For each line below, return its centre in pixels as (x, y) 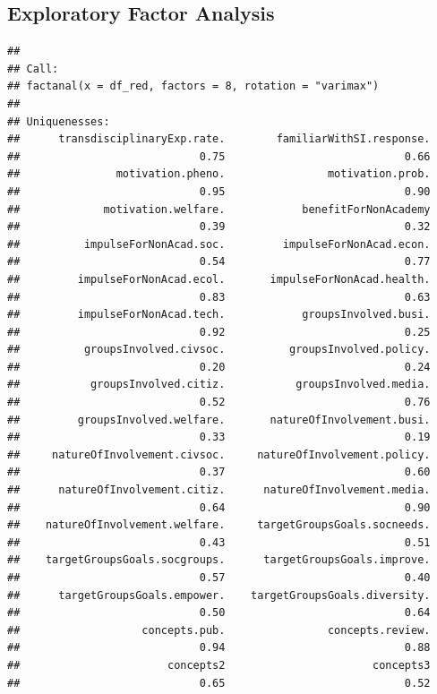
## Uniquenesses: (59, 121)
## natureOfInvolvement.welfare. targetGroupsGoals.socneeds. (219, 525)
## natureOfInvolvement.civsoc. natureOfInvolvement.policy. (219, 454)
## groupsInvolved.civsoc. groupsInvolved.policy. (219, 350)
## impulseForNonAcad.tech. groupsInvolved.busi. (219, 315)
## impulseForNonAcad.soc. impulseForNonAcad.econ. (219, 244)
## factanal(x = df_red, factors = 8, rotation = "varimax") (193, 86)
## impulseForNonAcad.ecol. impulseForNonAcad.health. (219, 279)
